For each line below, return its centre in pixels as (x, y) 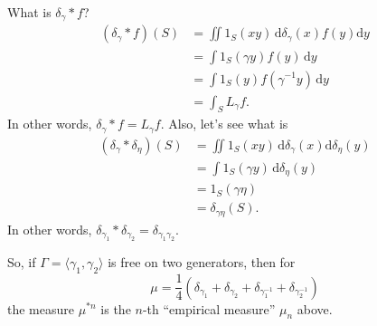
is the (116, 308)
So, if (22, 262)
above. (315, 308)
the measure (41, 308)
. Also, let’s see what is (224, 124)
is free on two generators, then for (202, 262)
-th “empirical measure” (209, 308)
